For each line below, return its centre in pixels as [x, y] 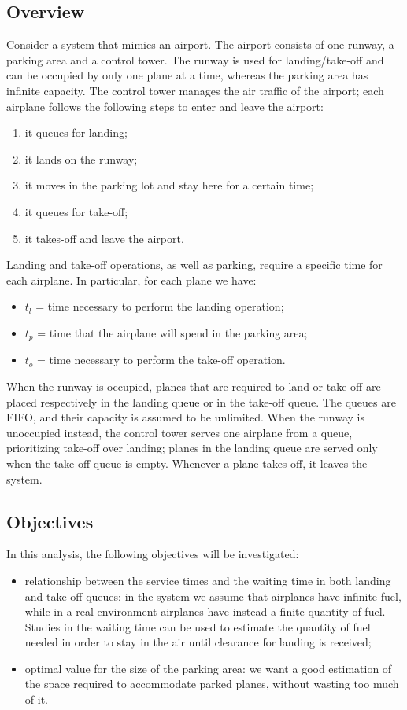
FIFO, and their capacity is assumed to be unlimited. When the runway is [185, 417]
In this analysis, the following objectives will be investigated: [153, 554]
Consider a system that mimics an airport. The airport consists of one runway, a [200, 44]
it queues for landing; [76, 132]
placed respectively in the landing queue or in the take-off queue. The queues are [201, 401]
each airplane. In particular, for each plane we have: [131, 280]
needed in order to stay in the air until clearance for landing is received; [198, 642]
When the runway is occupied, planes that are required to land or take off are [194, 386]
